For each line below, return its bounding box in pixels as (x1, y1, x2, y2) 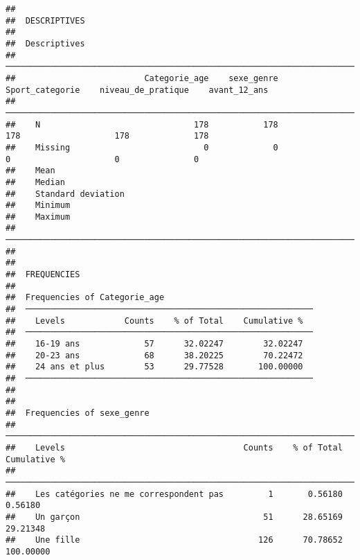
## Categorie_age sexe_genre (6, 73, 278, 83)
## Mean (6, 166, 55, 176)
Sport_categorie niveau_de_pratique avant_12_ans (6, 85, 269, 95)
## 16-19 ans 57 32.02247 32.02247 (6, 339, 303, 349)
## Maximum (6, 211, 71, 222)
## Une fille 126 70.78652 (6, 535, 343, 545)
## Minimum (6, 200, 71, 211)
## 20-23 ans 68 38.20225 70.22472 (6, 350, 303, 360)
